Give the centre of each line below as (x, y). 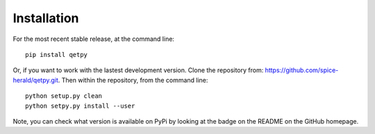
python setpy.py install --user (80, 106)
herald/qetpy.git (36, 80)
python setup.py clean (64, 96)
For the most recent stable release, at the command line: (94, 39)
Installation (46, 18)
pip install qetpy (57, 55)
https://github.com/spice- (302, 70)
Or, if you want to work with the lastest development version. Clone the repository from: (138, 70)
